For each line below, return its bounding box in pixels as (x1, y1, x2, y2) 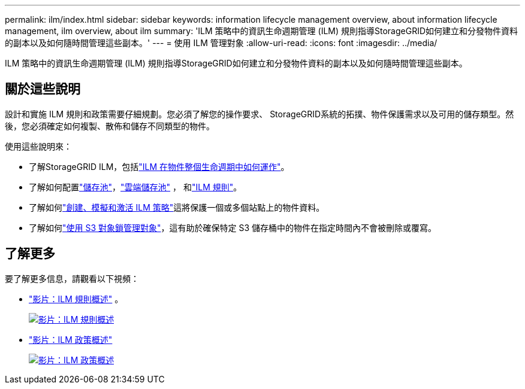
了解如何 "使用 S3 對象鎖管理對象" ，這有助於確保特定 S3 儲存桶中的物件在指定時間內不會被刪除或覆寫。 (29, 222, 437, 233)
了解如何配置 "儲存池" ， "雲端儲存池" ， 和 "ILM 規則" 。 (29, 181, 242, 192)
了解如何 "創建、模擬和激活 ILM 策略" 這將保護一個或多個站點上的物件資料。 (29, 202, 325, 212)
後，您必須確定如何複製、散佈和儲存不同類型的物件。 (5, 120, 215, 131)
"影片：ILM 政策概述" (29, 334, 113, 345)
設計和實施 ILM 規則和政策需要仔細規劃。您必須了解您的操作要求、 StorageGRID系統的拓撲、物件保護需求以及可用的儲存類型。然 (5, 108, 514, 119)
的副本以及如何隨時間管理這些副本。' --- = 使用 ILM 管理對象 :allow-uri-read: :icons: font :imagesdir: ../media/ (5, 38, 437, 48)
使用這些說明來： (5, 141, 72, 151)
